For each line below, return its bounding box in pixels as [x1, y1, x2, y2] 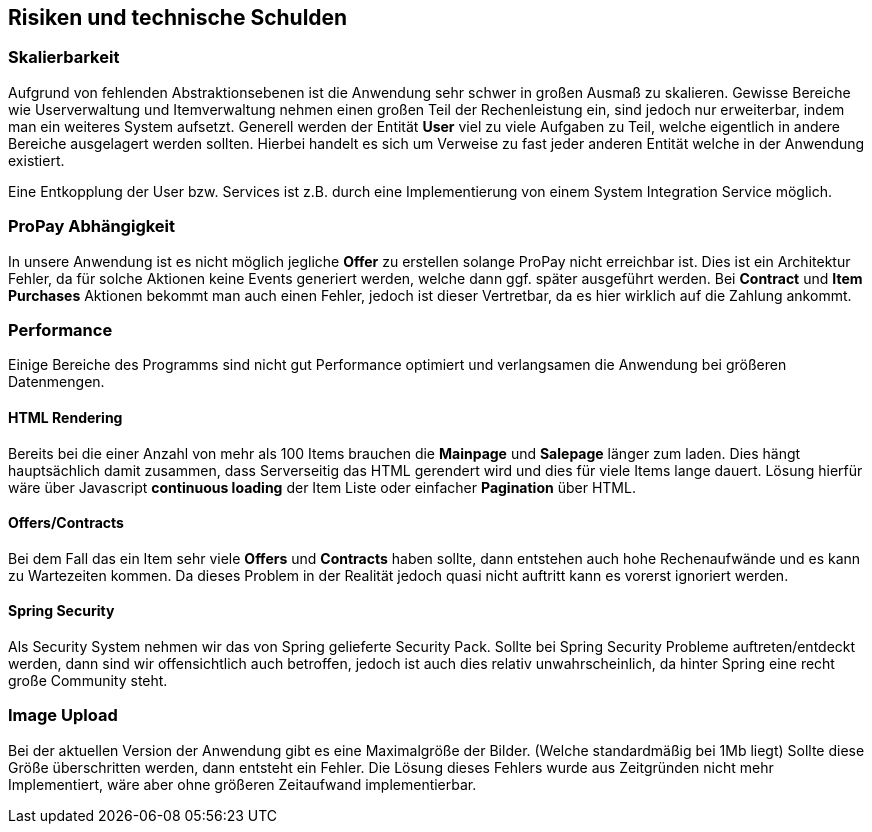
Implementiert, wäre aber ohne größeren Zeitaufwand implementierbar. [8, 775, 477, 793]
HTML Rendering [8, 408, 123, 426]
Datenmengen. [8, 373, 105, 391]
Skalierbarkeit [8, 47, 120, 68]
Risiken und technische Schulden [8, 5, 348, 30]
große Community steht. [8, 671, 168, 689]
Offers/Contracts [8, 514, 124, 532]
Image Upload [8, 705, 118, 726]
